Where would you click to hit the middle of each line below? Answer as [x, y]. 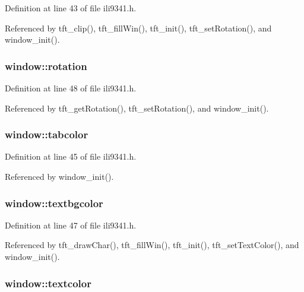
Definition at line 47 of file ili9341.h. [71, 225]
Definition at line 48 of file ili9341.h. [71, 88]
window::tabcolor [47, 134]
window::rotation [46, 66]
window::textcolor [48, 283]
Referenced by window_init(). [59, 176]
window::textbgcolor [54, 203]
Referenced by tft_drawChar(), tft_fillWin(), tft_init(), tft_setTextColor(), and [152, 245]
